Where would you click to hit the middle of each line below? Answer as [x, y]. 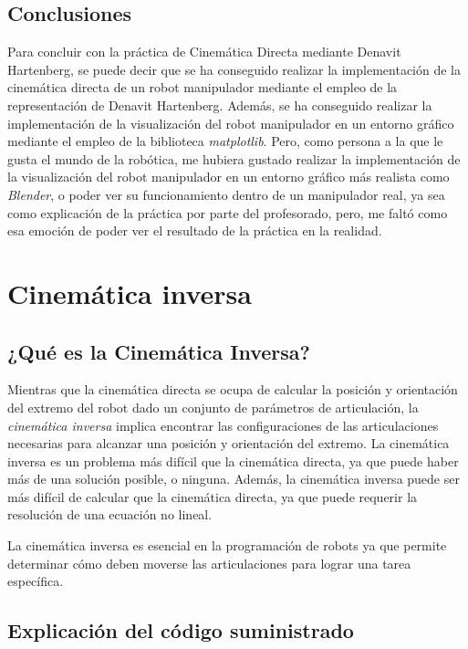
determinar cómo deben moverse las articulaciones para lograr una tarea [209, 563]
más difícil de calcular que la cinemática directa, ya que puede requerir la [213, 496]
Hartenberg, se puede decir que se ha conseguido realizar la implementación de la [234, 69]
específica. [36, 581]
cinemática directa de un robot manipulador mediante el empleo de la [203, 87]
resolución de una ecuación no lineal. [110, 514]
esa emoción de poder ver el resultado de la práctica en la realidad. [195, 230]
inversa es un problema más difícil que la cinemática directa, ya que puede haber [233, 461]
